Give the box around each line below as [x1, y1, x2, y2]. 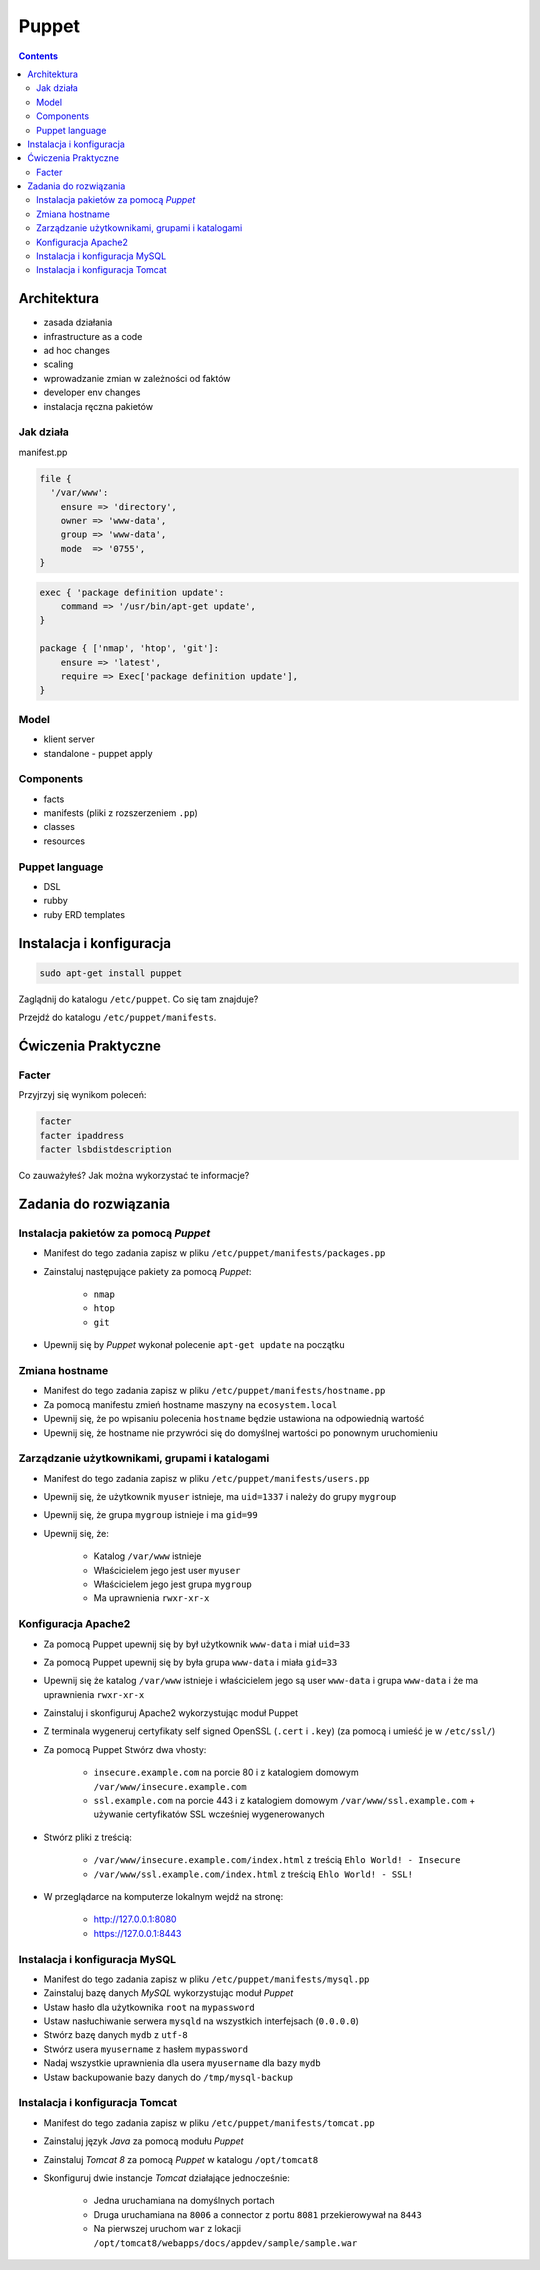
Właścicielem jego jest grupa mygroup [93, 1578, 252, 1590]
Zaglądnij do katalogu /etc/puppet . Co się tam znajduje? [18, 993, 259, 1005]
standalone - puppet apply [43, 747, 154, 759]
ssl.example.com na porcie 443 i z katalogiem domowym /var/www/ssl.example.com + [93, 1795, 476, 1807]
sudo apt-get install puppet [39, 967, 183, 979]
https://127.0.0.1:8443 [93, 1927, 182, 1939]
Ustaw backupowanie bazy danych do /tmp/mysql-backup [43, 2071, 294, 2083]
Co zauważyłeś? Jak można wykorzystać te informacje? [18, 1170, 250, 1182]
